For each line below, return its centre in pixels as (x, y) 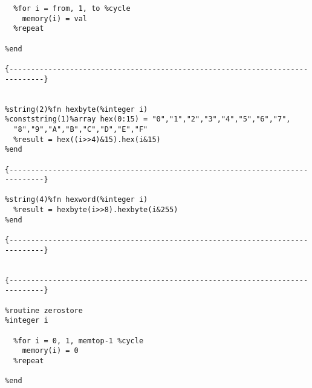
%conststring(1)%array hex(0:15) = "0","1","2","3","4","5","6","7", (148, 119)
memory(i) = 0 (50, 351)
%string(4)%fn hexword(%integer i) (76, 200)
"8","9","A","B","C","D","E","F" (81, 129)
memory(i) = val (55, 18)
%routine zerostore (44, 310)
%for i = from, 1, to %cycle (72, 8)
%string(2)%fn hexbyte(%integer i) (76, 109)
